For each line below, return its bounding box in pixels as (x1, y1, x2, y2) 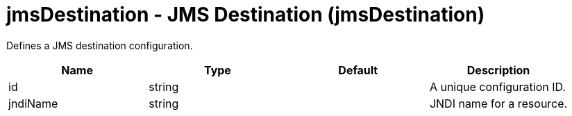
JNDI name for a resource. (429, 96, 568, 110)
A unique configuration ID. (429, 79, 566, 94)
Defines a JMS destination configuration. (6, 39, 193, 51)
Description (466, 63, 530, 77)
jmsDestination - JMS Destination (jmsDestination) (6, 3, 485, 26)
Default (338, 63, 378, 77)
